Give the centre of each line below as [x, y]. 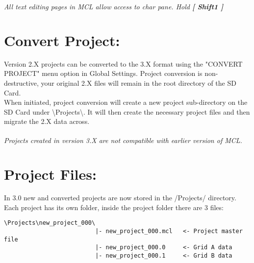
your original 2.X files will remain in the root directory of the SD [139, 83]
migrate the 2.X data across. [47, 121]
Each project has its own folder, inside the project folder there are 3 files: [114, 207]
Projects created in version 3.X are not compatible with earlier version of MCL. [123, 140]
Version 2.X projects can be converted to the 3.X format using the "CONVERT [123, 63]
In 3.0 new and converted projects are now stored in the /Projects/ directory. [120, 198]
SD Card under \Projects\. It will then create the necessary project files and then [127, 111]
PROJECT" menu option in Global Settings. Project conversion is [103, 73]
